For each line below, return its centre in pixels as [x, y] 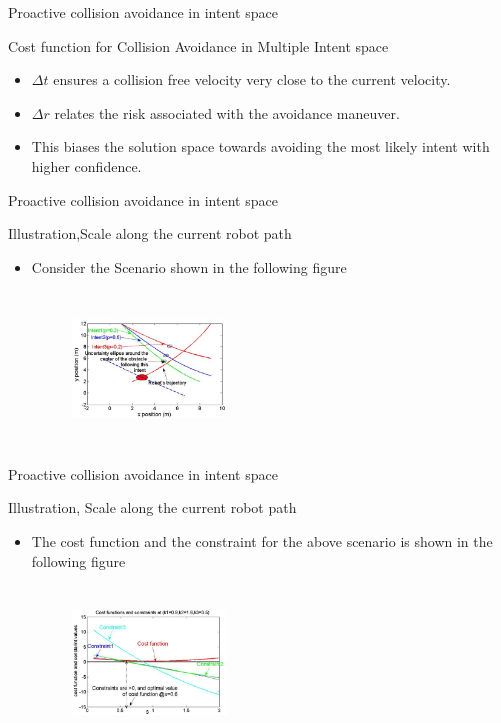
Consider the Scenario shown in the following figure [189, 266]
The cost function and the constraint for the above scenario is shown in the [262, 541]
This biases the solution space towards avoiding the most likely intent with [260, 146]
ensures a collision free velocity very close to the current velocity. [252, 79]
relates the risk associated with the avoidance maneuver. [227, 112]
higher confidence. [86, 165]
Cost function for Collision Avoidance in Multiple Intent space [198, 45]
